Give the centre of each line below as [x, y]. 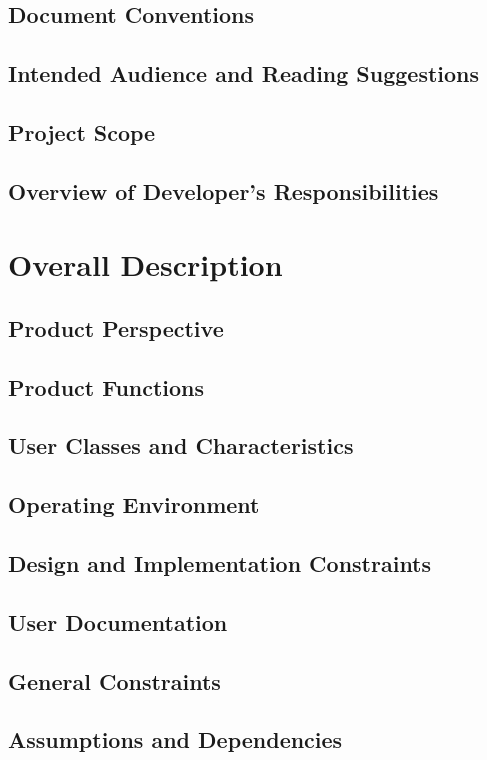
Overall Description [145, 264]
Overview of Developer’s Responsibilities [223, 190]
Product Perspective [116, 327]
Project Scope [82, 131]
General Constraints [114, 680]
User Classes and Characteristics [181, 445]
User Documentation [118, 621]
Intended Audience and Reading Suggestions [244, 73]
